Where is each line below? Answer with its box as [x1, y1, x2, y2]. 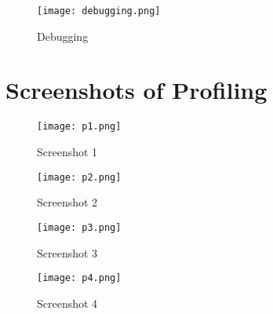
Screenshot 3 [37, 244, 98, 261]
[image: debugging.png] [37, 5, 161, 16]
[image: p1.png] [37, 121, 122, 133]
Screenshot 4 [37, 294, 98, 311]
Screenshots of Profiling [5, 74, 268, 106]
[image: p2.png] [37, 171, 122, 183]
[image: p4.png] [37, 272, 122, 284]
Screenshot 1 [37, 144, 98, 160]
